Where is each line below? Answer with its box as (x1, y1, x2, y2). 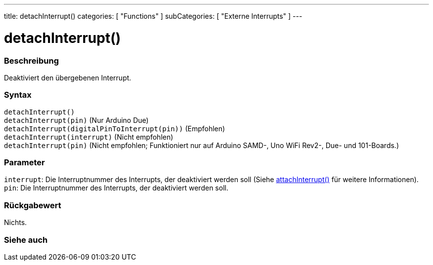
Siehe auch (4, 234, 48, 245)
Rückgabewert (4, 200, 61, 210)
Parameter (4, 157, 45, 167)
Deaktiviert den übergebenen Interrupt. (4, 73, 131, 82)
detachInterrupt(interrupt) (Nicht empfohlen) (4, 132, 173, 141)
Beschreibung (4, 55, 59, 66)
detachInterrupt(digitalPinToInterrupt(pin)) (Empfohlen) (4, 124, 225, 133)
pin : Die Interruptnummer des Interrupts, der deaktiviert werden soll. (4, 184, 228, 192)
